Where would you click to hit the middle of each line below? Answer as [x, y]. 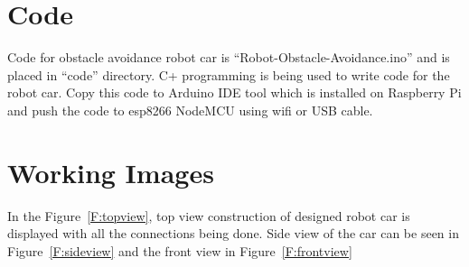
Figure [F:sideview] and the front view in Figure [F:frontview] [180, 250]
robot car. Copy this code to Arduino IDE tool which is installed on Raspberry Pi [234, 92]
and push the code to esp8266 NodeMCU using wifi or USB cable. [190, 110]
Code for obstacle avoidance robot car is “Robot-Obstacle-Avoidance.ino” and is [229, 57]
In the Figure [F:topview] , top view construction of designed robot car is [209, 215]
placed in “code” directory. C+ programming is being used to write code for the [229, 74]
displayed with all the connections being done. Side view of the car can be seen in [233, 233]
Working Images [111, 172]
